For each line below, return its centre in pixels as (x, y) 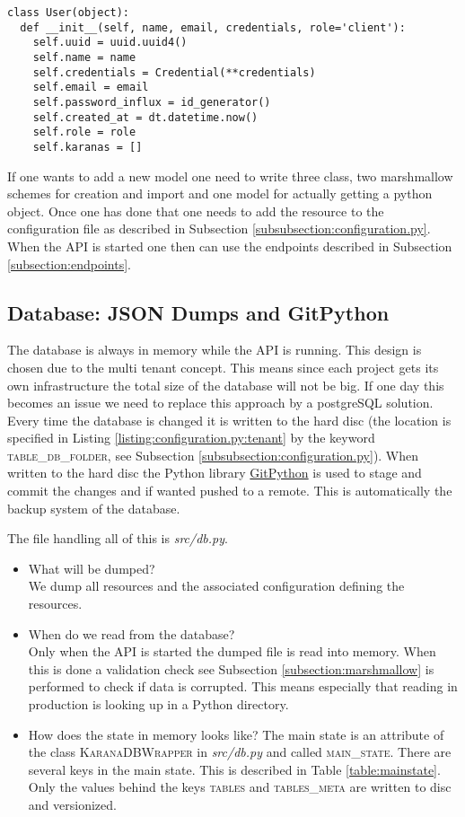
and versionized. (72, 804)
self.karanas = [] (88, 147)
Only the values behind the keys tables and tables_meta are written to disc (240, 787)
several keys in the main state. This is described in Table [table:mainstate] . (234, 769)
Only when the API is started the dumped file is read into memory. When (232, 651)
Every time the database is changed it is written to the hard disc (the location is (229, 420)
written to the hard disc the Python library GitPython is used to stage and (215, 473)
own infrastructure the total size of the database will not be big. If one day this (226, 385)
